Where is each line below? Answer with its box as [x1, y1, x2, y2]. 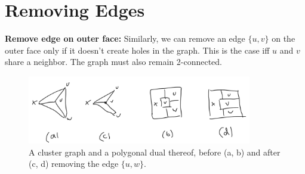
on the [272, 32, 295, 45]
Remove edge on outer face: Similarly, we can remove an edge [5, 32, 245, 45]
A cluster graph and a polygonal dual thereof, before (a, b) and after [29, 145, 281, 158]
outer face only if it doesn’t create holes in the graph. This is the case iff [5, 44, 270, 56]
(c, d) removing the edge [29, 157, 119, 170]
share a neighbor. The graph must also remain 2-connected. [5, 55, 222, 68]
